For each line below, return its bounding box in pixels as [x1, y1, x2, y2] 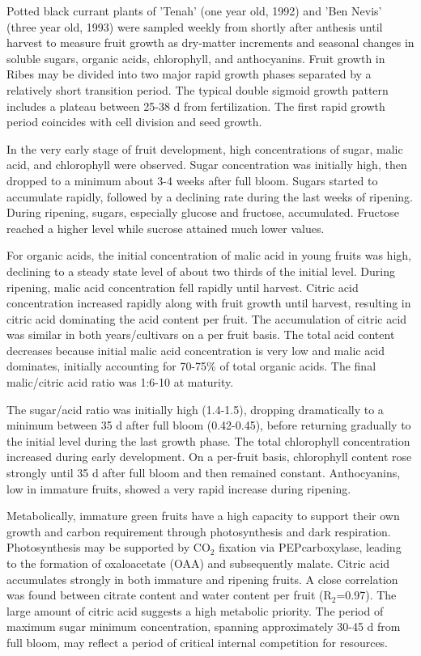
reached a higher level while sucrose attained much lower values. [6, 219, 325, 236]
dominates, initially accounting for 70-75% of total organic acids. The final [6, 358, 376, 375]
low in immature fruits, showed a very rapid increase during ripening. [6, 480, 351, 497]
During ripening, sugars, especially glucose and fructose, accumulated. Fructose [6, 204, 399, 221]
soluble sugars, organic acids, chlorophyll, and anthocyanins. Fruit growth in [6, 49, 385, 66]
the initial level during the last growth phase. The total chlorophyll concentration [6, 432, 410, 449]
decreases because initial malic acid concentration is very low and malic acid [6, 341, 385, 358]
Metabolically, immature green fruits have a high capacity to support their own [6, 507, 400, 524]
